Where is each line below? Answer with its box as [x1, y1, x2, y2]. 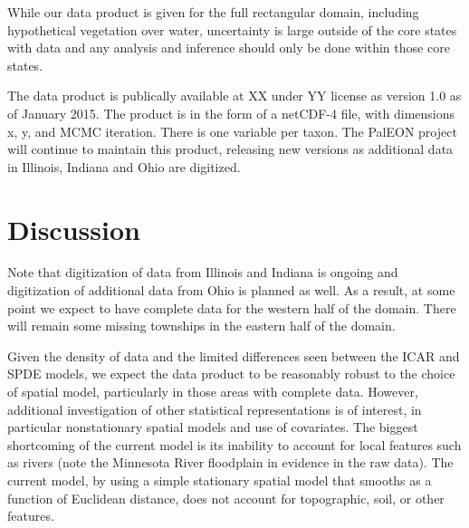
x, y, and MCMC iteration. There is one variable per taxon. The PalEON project [7, 121, 457, 140]
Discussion [7, 210, 140, 247]
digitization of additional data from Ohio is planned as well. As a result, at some [7, 281, 455, 300]
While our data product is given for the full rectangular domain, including [7, 3, 419, 21]
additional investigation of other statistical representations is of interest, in [7, 399, 422, 418]
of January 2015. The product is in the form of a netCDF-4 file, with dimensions [7, 103, 455, 122]
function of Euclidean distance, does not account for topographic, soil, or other [7, 488, 445, 507]
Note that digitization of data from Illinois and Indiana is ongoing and [7, 263, 398, 282]
